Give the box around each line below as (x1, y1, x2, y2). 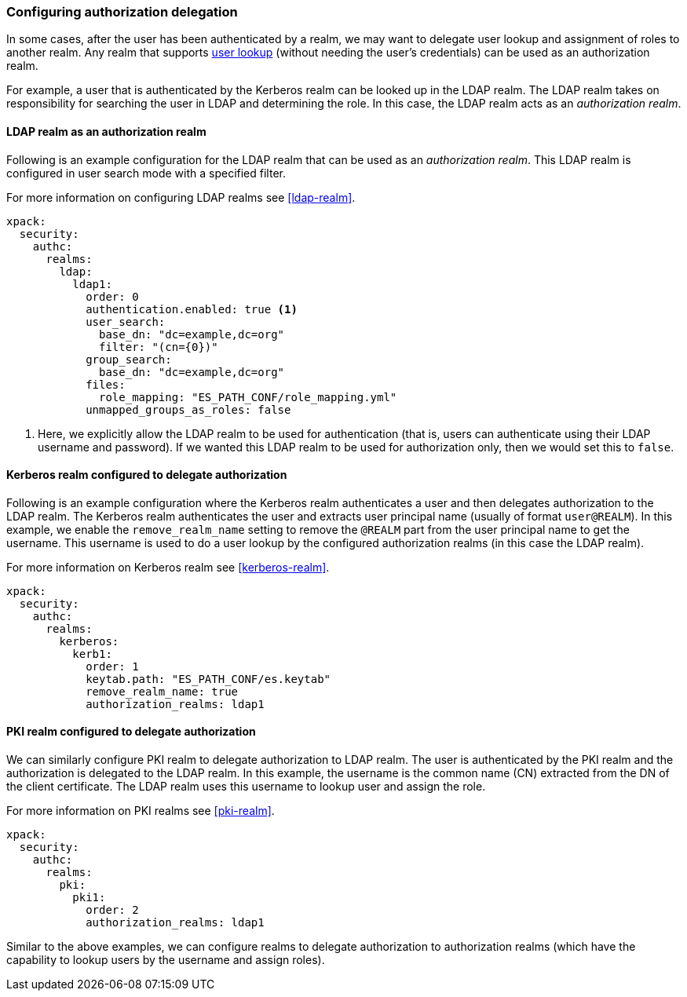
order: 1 (86, 659, 139, 673)
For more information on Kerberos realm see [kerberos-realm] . (6, 560, 330, 574)
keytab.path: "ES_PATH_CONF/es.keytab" (86, 672, 331, 685)
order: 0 (86, 290, 139, 303)
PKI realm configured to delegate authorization (6, 725, 256, 739)
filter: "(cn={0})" (99, 340, 218, 353)
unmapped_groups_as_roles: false (86, 403, 291, 416)
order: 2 (86, 904, 139, 917)
